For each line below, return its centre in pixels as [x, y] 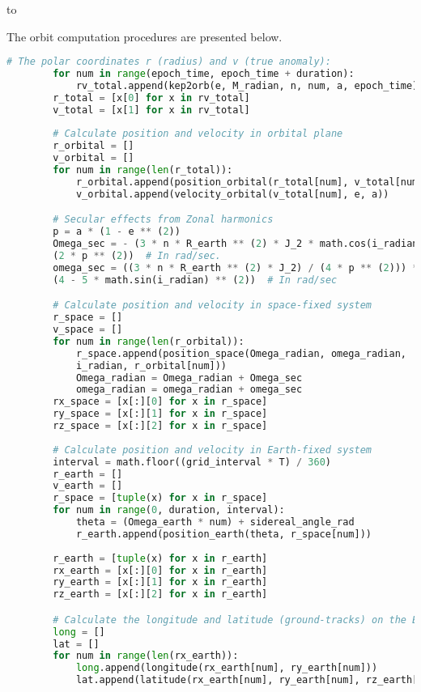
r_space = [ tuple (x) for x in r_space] [160, 498]
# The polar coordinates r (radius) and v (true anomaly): [169, 62]
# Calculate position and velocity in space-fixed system [213, 306]
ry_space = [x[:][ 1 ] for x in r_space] [160, 414]
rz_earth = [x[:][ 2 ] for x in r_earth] [160, 594]
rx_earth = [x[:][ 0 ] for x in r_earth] [160, 570]
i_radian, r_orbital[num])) [151, 365]
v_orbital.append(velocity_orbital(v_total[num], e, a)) [232, 194]
